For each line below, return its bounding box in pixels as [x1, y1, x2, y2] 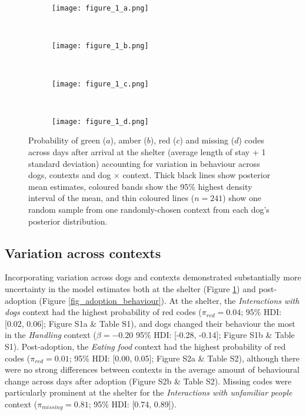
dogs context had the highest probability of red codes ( [5, 306, 202, 318]
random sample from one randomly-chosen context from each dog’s [28, 203, 270, 215]
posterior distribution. [28, 215, 108, 227]
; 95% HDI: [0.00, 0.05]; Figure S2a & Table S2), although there [69, 352, 300, 364]
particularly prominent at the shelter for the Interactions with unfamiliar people [5, 386, 292, 399]
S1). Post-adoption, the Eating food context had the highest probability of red [5, 340, 286, 352]
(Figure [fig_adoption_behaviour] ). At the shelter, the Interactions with [39, 294, 300, 306]
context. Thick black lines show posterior [122, 169, 271, 181]
